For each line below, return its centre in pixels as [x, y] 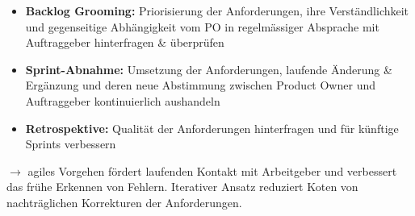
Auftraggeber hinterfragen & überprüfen [125, 42]
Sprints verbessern [71, 144]
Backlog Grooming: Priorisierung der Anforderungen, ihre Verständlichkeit [217, 10]
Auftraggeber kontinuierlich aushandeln [123, 100]
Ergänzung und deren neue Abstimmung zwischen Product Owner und [200, 85]
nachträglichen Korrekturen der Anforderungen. [124, 202]
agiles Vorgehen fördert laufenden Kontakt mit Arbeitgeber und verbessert [212, 170]
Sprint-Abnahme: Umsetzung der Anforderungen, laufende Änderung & [209, 69]
